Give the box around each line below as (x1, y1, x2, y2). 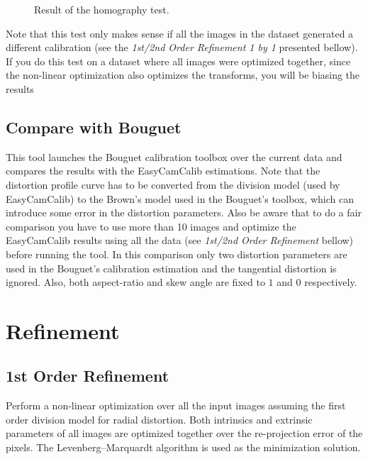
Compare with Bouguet (6, 116, 182, 138)
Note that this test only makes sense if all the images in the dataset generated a (6, 26, 354, 40)
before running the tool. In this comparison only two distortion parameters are (6, 246, 347, 261)
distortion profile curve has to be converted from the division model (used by (6, 177, 340, 192)
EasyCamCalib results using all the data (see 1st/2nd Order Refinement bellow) (6, 233, 354, 248)
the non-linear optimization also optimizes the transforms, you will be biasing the (6, 67, 360, 82)
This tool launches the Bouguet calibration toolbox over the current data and (6, 149, 342, 164)
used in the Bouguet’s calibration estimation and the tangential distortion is (6, 260, 337, 275)
